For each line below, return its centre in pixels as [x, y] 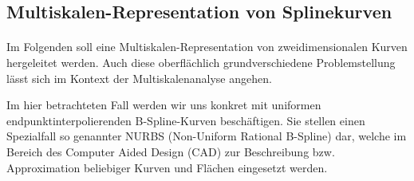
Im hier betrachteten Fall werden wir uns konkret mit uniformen [164, 105]
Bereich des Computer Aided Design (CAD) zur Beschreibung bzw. [171, 151]
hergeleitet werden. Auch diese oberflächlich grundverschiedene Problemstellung [201, 62]
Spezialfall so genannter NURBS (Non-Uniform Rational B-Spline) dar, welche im [207, 136]
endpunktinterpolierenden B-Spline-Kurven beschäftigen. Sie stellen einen [186, 120]
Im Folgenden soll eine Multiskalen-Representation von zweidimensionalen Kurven [207, 47]
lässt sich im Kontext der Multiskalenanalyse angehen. [139, 78]
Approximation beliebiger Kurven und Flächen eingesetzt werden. [167, 167]
